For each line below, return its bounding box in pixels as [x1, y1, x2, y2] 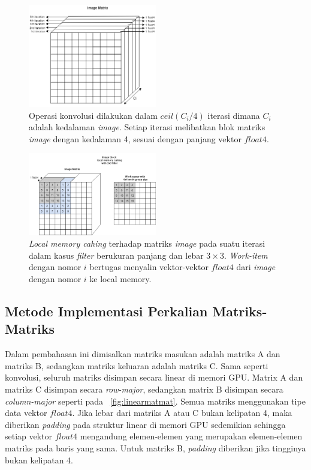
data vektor [5, 406, 47, 419]
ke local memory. [89, 272, 152, 285]
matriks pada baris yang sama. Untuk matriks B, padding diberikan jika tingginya [5, 441, 306, 454]
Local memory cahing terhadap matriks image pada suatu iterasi [29, 237, 265, 250]
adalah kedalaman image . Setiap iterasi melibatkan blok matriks [29, 121, 265, 133]
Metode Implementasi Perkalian [5, 301, 208, 320]
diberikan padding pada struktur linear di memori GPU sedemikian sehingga [5, 418, 286, 430]
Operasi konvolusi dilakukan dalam [29, 109, 158, 121]
